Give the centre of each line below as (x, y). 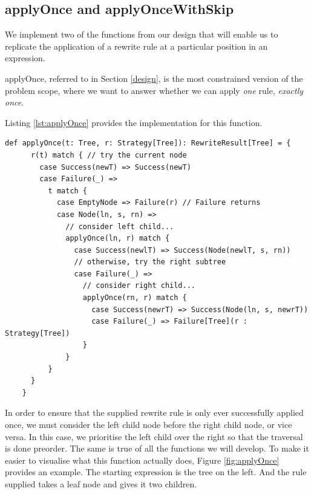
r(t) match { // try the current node (109, 155)
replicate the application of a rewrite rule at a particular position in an (136, 46)
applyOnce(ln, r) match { (118, 239)
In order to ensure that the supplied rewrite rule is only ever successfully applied (154, 412)
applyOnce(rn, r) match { (135, 298)
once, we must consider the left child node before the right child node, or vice (149, 425)
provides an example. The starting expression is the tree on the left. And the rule (156, 472)
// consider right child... (139, 286)
